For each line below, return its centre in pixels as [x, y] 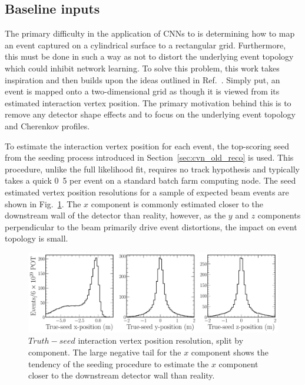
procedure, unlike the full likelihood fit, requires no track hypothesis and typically [152, 169]
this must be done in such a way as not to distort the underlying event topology [149, 56]
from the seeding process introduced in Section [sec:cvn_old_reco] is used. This [149, 157]
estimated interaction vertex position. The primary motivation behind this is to [148, 102]
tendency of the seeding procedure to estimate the [119, 363]
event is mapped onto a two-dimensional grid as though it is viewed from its [142, 91]
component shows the [230, 352]
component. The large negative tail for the [105, 352]
